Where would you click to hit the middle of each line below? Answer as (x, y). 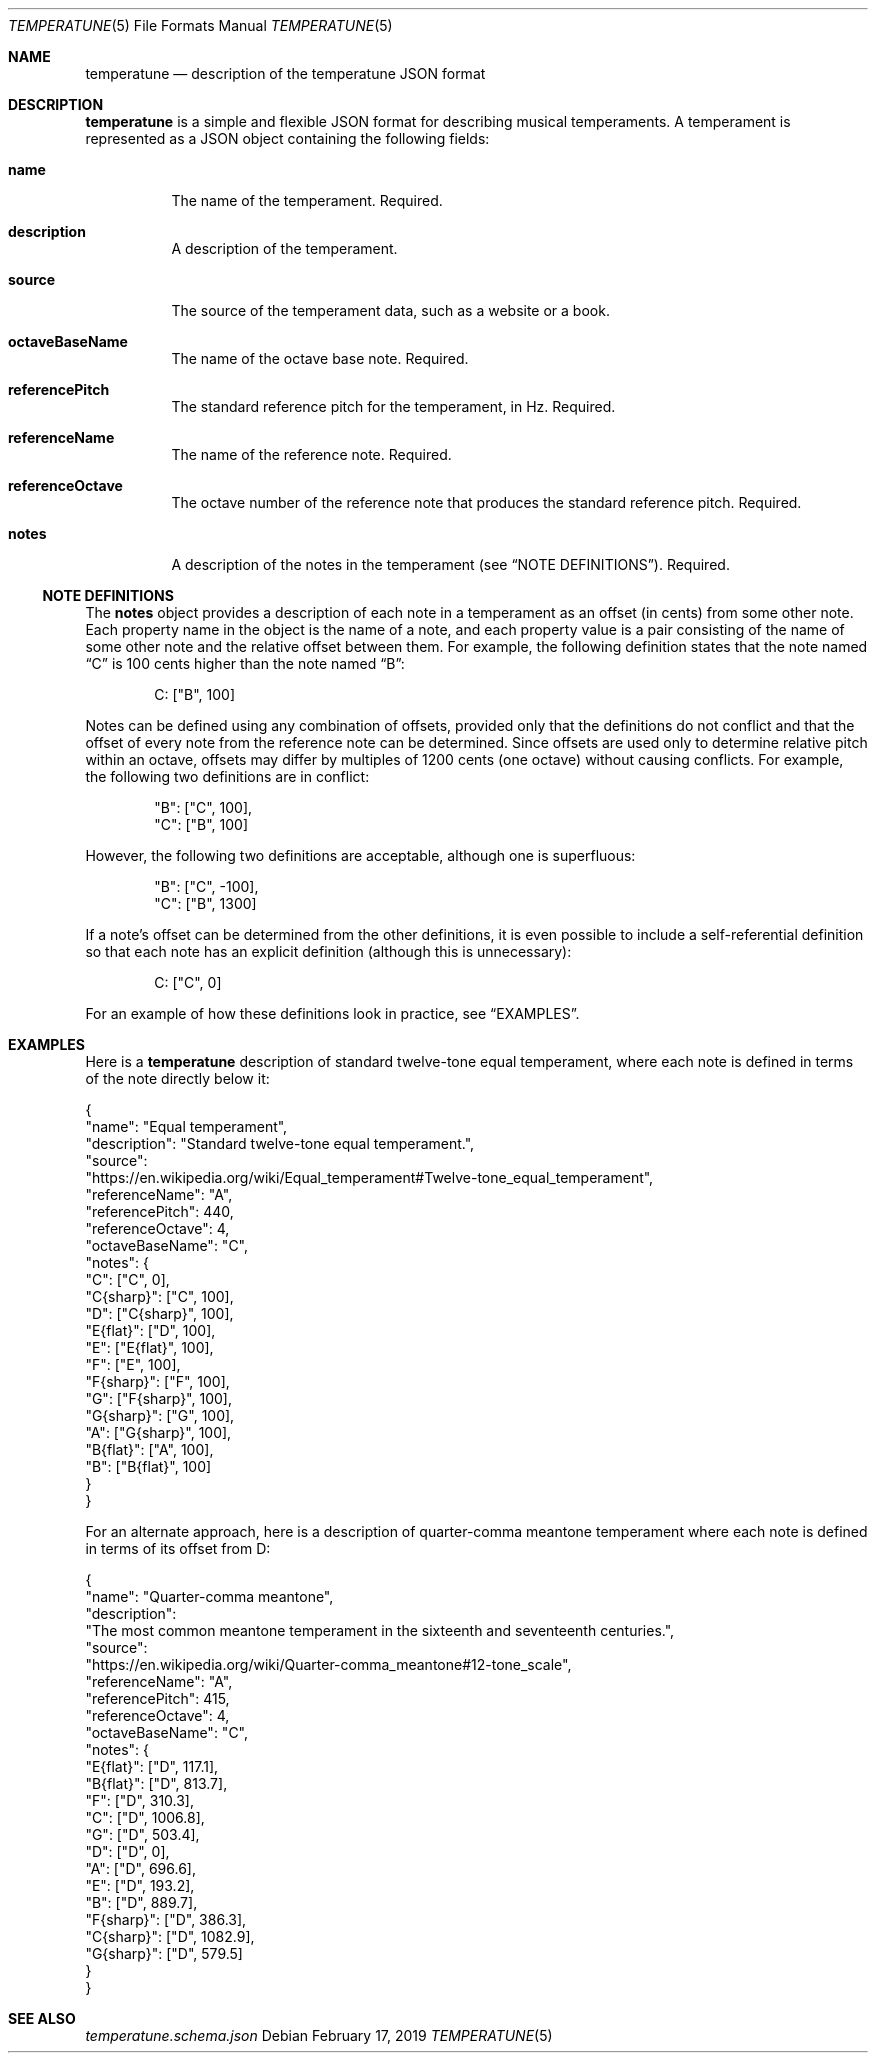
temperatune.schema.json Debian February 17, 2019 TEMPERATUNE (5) (319, 2035)
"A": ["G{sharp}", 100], (158, 1432)
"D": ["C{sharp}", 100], (159, 1313)
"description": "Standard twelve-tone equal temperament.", (280, 1143)
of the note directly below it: (177, 1078)
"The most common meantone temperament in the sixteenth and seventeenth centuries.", (380, 1630)
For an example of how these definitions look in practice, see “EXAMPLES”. (332, 1013)
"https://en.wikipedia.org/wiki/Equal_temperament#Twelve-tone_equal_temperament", (369, 1177)
